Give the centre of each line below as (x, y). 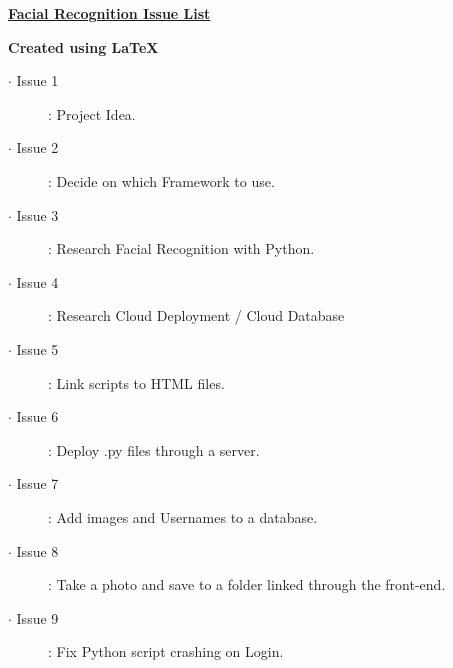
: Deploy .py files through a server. (154, 449)
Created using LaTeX (83, 46)
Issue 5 (37, 348)
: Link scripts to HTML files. (136, 382)
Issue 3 (37, 214)
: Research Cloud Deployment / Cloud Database (196, 315)
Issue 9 (37, 617)
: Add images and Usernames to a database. (183, 516)
